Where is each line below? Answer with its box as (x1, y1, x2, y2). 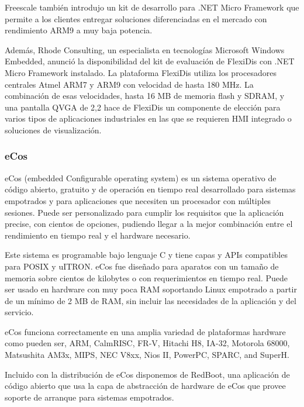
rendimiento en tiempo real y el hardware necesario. (5, 229, 191, 241)
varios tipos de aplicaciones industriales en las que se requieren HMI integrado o (5, 112, 292, 125)
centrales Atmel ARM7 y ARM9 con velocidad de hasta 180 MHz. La (5, 78, 254, 90)
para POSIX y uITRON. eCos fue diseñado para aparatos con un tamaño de (5, 260, 279, 272)
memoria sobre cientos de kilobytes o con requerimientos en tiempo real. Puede (5, 271, 288, 284)
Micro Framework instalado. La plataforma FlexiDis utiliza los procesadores (5, 66, 277, 78)
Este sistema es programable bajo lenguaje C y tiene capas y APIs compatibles (5, 249, 288, 261)
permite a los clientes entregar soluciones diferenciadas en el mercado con (5, 12, 267, 25)
